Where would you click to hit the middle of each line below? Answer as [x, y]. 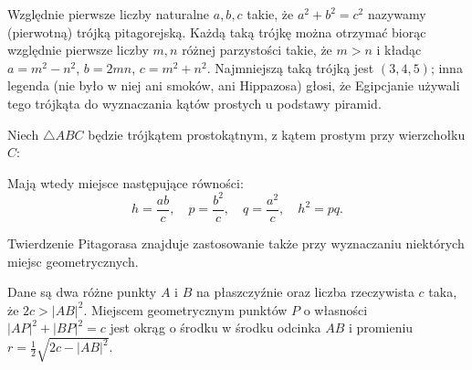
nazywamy [397, 14]
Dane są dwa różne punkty [82, 292]
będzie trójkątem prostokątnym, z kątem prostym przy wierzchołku [277, 134]
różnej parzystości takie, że [257, 50]
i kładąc [399, 50]
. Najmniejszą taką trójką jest [290, 67]
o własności [336, 309]
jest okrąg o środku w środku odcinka [215, 328]
